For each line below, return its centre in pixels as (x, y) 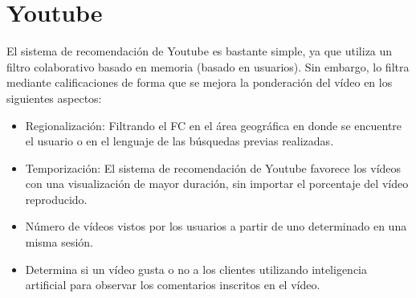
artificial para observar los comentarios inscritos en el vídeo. (173, 285)
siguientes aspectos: (54, 98)
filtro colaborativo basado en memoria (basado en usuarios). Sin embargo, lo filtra (208, 66)
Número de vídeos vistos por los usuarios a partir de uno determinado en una (216, 226)
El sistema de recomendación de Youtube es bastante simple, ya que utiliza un (200, 51)
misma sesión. (59, 242)
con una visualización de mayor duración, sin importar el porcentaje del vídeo (217, 184)
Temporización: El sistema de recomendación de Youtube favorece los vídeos (213, 167)
